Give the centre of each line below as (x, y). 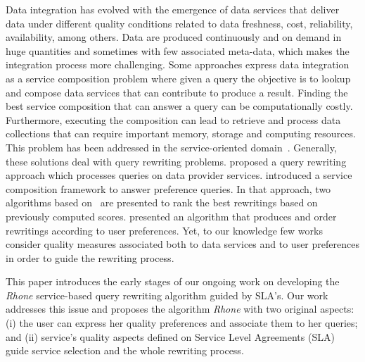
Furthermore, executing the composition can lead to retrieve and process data (173, 119)
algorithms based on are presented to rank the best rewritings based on (162, 202)
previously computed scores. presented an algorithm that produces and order (171, 216)
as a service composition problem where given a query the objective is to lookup (178, 78)
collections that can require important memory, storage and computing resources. (181, 133)
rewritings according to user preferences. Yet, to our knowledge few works (164, 230)
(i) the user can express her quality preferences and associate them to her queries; (182, 323)
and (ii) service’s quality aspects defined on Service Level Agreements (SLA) (170, 336)
